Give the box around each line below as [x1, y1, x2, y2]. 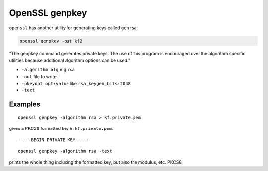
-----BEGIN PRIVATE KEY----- [18, 137, 89, 143]
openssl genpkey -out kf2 [19, 38, 83, 43]
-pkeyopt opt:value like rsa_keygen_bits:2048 [21, 81, 131, 86]
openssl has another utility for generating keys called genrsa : [9, 25, 138, 31]
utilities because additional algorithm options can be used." [9, 57, 130, 63]
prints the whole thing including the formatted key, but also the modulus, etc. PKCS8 [9, 159, 182, 165]
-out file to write [21, 73, 57, 79]
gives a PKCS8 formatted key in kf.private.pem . [9, 126, 113, 131]
